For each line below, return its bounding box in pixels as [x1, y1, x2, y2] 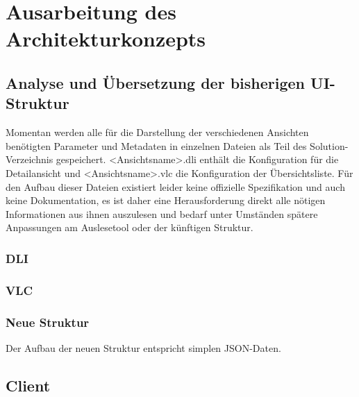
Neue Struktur [6, 313, 90, 330]
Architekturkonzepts [6, 24, 206, 53]
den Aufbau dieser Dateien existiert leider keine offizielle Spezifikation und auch [6, 179, 345, 194]
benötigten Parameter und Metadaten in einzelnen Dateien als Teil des [6, 138, 307, 153]
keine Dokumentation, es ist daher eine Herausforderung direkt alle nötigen [6, 193, 326, 208]
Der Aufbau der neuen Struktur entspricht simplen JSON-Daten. [6, 340, 281, 355]
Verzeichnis [6, 152, 53, 167]
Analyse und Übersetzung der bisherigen [6, 71, 306, 93]
